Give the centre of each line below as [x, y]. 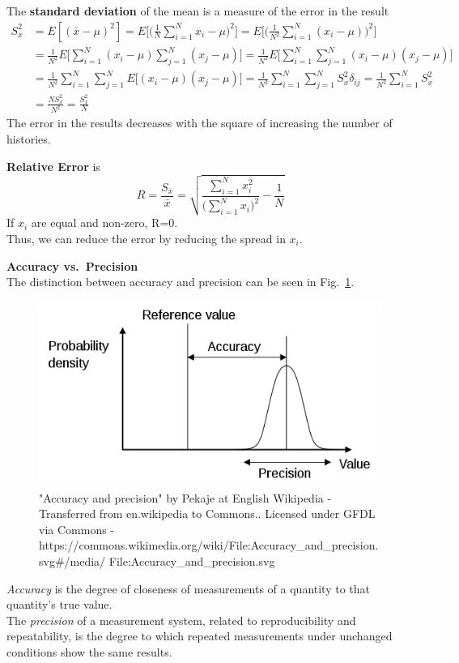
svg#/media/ [72, 561]
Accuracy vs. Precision [72, 265]
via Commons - [77, 529]
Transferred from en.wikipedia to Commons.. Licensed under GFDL [207, 513]
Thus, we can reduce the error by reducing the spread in [146, 238]
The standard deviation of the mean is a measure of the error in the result [198, 11]
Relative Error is [53, 166]
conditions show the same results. [89, 652]
